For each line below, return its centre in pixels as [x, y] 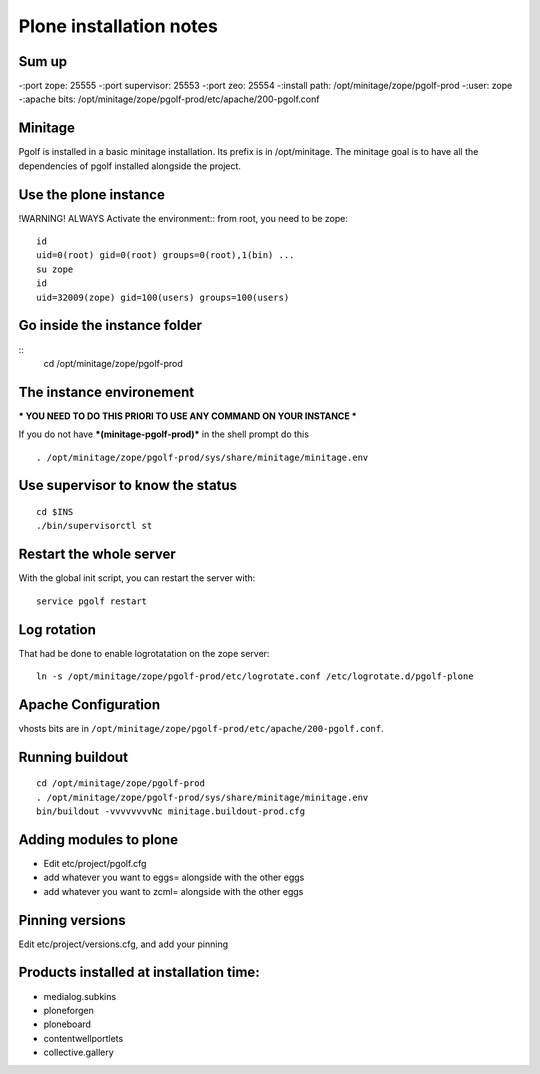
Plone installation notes [118, 26]
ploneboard [67, 1024]
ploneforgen [69, 1010]
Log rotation [57, 629]
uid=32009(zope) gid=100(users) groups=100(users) [163, 297]
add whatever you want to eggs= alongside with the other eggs [174, 877]
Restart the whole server [97, 554]
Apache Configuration [89, 704]
